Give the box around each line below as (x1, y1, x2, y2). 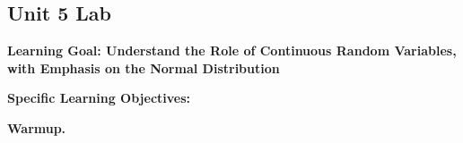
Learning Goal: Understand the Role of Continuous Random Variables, (7, 41, 457, 60)
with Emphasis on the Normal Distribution (7, 58, 280, 77)
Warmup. (7, 118, 66, 137)
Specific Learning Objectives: (7, 88, 191, 107)
